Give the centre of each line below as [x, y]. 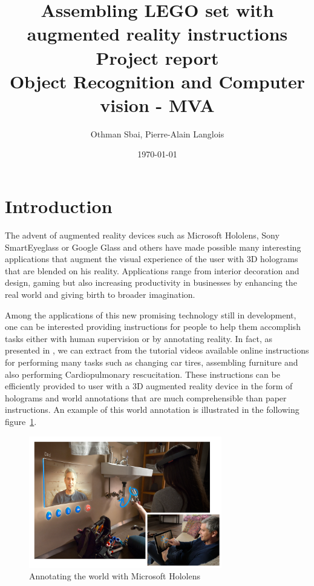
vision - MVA [157, 104]
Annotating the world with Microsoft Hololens [115, 576]
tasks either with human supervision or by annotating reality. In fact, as [139, 338]
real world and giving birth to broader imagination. [100, 294]
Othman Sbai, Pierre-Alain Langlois [157, 133]
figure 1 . [21, 421]
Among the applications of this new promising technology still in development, [151, 314]
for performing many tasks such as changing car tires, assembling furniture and [152, 362]
